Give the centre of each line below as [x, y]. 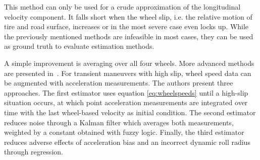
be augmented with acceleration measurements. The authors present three [119, 83]
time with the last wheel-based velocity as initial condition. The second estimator [130, 112]
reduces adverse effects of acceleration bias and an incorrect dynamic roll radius [127, 142]
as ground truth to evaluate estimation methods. [79, 46]
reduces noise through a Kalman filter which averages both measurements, [119, 122]
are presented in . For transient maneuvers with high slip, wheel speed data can [128, 73]
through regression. [34, 152]
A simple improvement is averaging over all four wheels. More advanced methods [129, 63]
